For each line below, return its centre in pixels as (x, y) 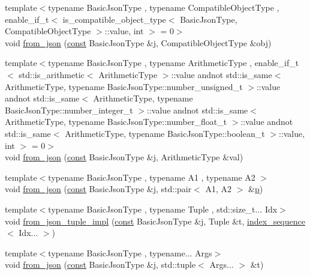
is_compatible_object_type (114, 19)
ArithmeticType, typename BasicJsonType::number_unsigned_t (124, 86)
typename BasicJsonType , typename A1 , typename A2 (152, 177)
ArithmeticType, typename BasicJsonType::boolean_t (165, 133)
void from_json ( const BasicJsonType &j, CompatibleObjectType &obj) (138, 42)
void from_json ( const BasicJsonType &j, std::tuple (100, 264)
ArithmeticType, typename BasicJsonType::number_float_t (116, 122)
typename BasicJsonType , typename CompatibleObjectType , (164, 7)
